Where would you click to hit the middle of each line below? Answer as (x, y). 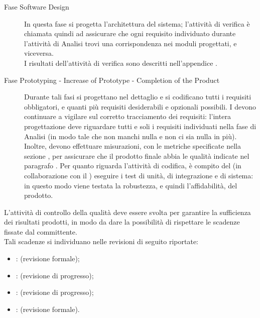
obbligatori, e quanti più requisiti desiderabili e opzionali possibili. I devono (140, 106)
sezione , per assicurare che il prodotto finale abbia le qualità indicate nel (137, 155)
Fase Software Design (37, 7)
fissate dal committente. (41, 231)
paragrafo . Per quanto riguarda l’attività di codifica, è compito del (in (133, 166)
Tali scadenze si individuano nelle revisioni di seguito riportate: (101, 241)
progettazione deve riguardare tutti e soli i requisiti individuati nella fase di (140, 126)
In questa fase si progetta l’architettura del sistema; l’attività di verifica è (137, 23)
